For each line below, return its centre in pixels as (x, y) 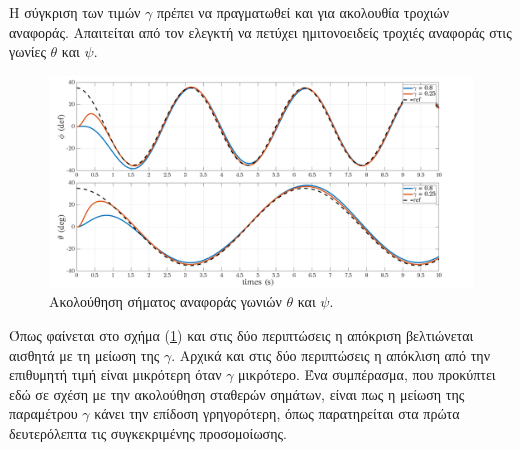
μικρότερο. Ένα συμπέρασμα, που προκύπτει (367, 374)
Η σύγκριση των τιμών (75, 12)
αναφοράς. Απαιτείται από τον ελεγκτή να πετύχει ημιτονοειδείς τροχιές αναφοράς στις (260, 31)
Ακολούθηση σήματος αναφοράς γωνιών (165, 301)
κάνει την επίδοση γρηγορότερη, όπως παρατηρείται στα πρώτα (277, 413)
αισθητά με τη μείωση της (84, 354)
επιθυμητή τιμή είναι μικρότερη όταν (115, 374)
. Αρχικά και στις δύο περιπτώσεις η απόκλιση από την (330, 354)
